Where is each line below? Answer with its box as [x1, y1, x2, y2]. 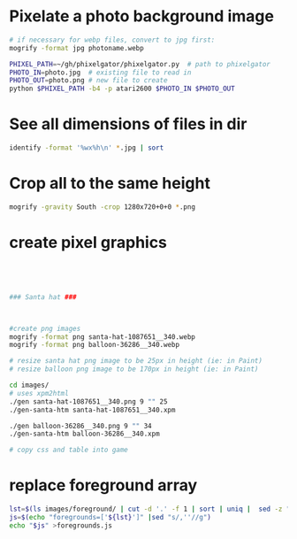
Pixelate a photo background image [9, 6, 274, 27]
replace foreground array [9, 475, 198, 496]
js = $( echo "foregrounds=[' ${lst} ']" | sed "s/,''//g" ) [9, 512, 212, 521]
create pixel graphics [9, 233, 168, 252]
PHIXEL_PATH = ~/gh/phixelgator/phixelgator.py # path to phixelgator [9, 59, 271, 68]
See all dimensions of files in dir [9, 114, 247, 135]
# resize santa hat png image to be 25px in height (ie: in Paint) [9, 357, 263, 366]
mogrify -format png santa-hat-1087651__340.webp [9, 332, 196, 342]
